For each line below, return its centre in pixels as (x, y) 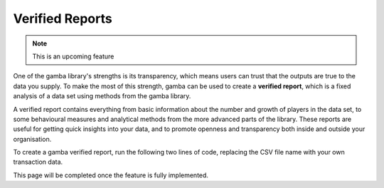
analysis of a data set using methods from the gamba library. (102, 96)
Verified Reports (63, 19)
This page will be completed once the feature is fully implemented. (111, 175)
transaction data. (38, 162)
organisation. (32, 139)
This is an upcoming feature (73, 56)
